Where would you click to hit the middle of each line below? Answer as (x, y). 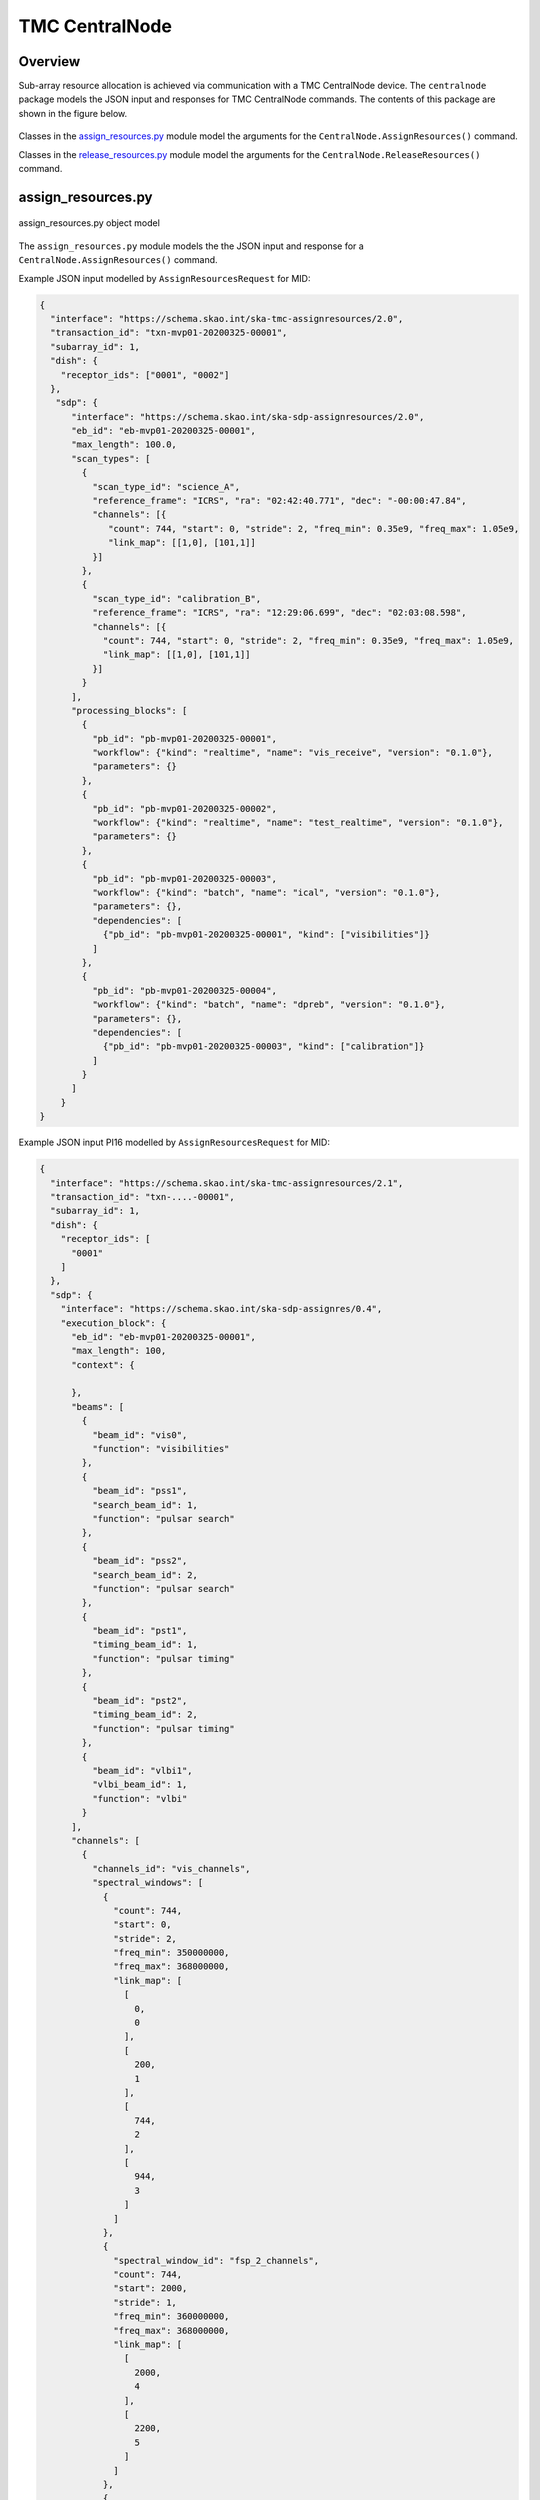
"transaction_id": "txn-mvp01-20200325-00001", (169, 333)
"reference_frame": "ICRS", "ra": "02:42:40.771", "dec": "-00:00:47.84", (279, 501)
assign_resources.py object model (89, 223)
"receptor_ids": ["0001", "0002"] (145, 374)
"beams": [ (98, 1406)
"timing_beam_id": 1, (145, 1644)
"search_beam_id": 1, (145, 1504)
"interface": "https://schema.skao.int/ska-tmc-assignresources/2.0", (227, 318)
